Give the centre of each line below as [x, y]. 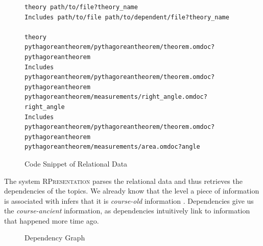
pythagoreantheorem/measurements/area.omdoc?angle [112, 147]
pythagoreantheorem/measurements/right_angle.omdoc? [116, 97]
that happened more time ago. [52, 220]
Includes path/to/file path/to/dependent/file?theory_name [127, 17]
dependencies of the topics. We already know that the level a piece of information [132, 191]
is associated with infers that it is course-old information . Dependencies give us [129, 200]
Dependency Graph [55, 238]
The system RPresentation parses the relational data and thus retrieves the [123, 181]
